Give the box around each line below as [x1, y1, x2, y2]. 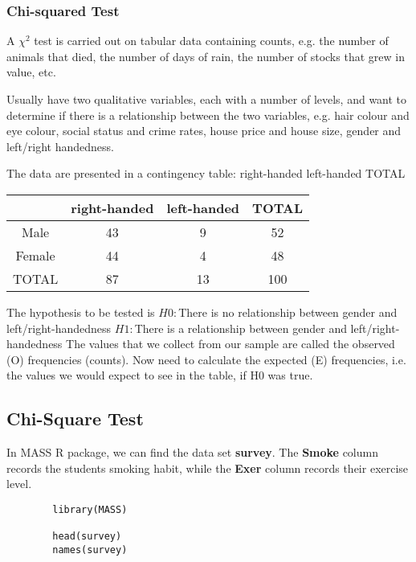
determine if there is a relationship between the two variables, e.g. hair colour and [6, 106, 410, 123]
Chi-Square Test [6, 406, 144, 431]
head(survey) [52, 531, 122, 543]
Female [15, 245, 55, 265]
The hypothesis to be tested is [6, 303, 155, 320]
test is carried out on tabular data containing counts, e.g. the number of [34, 32, 389, 49]
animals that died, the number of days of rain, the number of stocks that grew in [6, 47, 405, 64]
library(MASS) [52, 503, 128, 515]
